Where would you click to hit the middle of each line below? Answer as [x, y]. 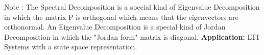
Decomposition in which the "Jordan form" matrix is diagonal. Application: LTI [132, 36]
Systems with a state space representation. [71, 47]
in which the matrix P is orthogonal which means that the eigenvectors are [121, 17]
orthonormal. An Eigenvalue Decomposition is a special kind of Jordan [115, 27]
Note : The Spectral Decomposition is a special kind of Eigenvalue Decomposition [132, 7]
